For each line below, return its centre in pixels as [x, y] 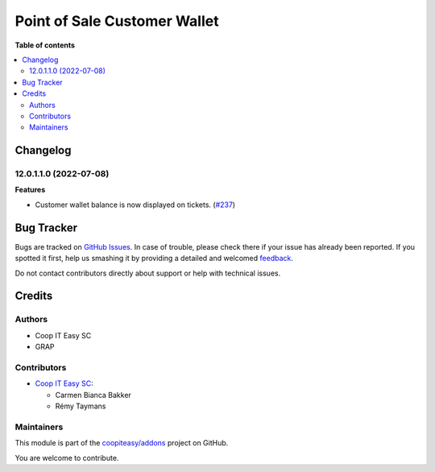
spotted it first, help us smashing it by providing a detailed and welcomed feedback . [154, 259]
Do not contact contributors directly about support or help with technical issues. [148, 273]
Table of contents [45, 45]
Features [30, 190]
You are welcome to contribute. [67, 458]
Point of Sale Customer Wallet [117, 21]
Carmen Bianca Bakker [93, 395]
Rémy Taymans [81, 406]
